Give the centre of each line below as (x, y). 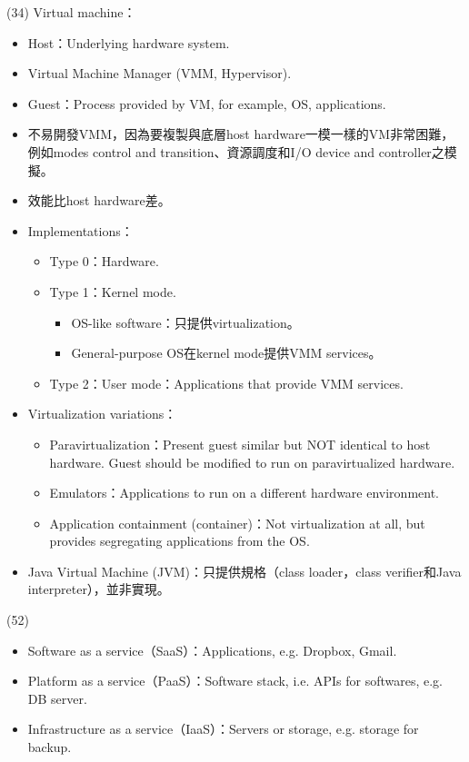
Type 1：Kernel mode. (113, 291)
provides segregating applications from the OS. (180, 541)
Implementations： (80, 230)
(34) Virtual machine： (71, 12)
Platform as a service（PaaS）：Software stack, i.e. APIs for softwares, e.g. (235, 681)
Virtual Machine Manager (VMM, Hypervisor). (160, 73)
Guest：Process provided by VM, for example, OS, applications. (207, 103)
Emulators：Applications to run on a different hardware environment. (244, 493)
